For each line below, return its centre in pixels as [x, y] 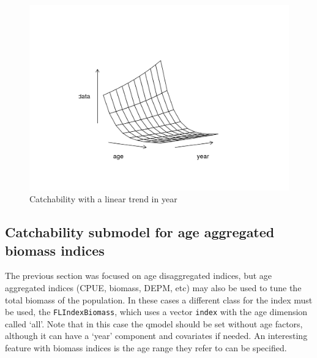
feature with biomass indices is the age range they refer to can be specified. [146, 348]
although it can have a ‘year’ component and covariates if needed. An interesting [156, 336]
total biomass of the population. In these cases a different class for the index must [159, 299]
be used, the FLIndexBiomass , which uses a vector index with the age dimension [156, 312]
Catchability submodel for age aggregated [140, 232]
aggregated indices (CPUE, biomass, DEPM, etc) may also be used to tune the [153, 288]
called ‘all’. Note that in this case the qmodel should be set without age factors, [154, 323]
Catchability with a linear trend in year [103, 199]
